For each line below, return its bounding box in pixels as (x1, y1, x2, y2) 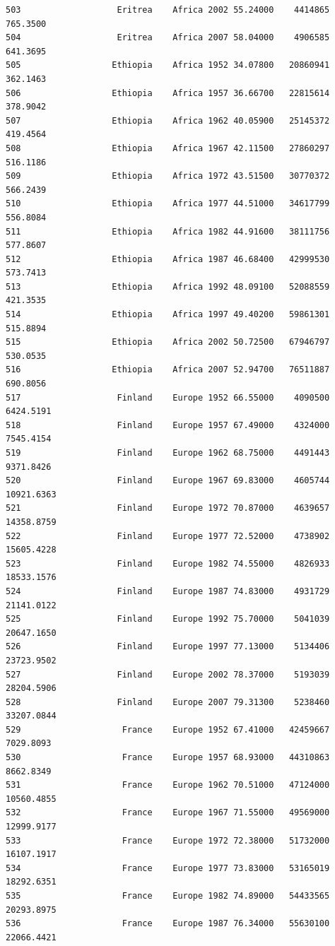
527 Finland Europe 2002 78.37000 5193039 (6, 669, 330, 680)
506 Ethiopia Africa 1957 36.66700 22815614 (6, 88, 330, 98)
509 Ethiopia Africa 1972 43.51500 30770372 (6, 171, 330, 182)
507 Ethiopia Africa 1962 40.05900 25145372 (6, 115, 330, 126)
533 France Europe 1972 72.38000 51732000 (6, 835, 330, 846)
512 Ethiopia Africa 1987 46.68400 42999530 (6, 254, 330, 264)
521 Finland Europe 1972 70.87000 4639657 (6, 503, 330, 514)
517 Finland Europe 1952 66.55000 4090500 (6, 392, 330, 403)
